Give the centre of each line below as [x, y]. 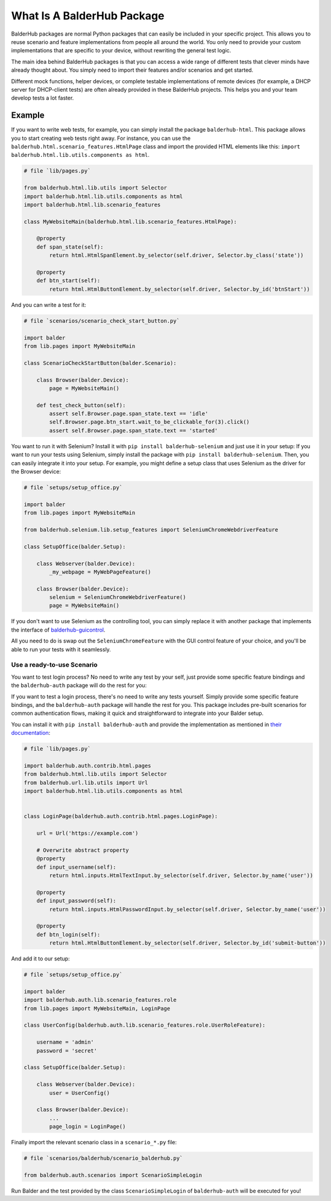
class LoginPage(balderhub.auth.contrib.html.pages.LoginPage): [121, 816]
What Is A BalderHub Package [88, 16]
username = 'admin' [65, 1042]
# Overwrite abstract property [83, 850]
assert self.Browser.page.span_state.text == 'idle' [129, 414]
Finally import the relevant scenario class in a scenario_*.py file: [94, 1142]
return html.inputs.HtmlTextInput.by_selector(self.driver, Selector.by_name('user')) [181, 875]
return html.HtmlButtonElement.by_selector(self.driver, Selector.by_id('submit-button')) [188, 943]
